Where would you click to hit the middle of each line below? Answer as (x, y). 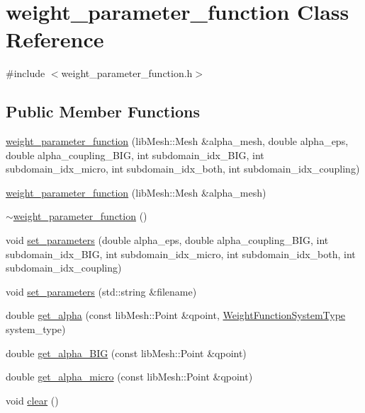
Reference (55, 39)
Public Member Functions (103, 111)
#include (26, 73)
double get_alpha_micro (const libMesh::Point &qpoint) (129, 377)
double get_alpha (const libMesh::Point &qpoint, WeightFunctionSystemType (176, 315)
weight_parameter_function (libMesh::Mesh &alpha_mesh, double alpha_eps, (177, 141)
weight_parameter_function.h (127, 73)
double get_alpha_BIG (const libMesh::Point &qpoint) (126, 353)
